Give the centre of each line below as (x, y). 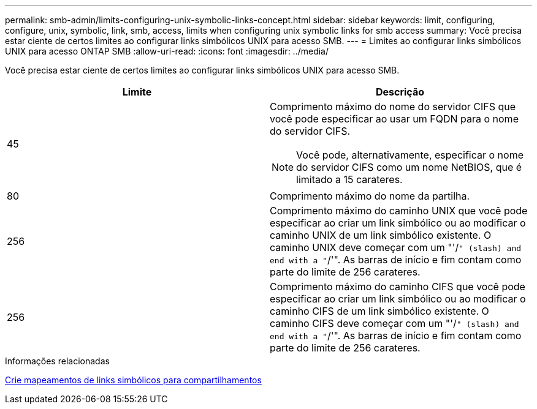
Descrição (400, 92)
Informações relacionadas (57, 361)
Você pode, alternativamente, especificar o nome (410, 155)
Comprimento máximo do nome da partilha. (370, 196)
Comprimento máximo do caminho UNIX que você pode (399, 211)
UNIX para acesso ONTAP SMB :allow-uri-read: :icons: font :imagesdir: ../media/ (167, 51)
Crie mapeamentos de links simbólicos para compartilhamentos (133, 380)
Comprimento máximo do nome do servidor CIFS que (393, 107)
